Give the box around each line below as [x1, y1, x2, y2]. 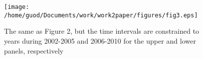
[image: [4, 3, 30, 10]
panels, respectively [4, 45, 64, 56]
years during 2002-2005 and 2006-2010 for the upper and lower [4, 35, 196, 46]
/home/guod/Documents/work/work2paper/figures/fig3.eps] [4, 11, 198, 19]
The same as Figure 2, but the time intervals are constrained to [4, 26, 199, 36]
